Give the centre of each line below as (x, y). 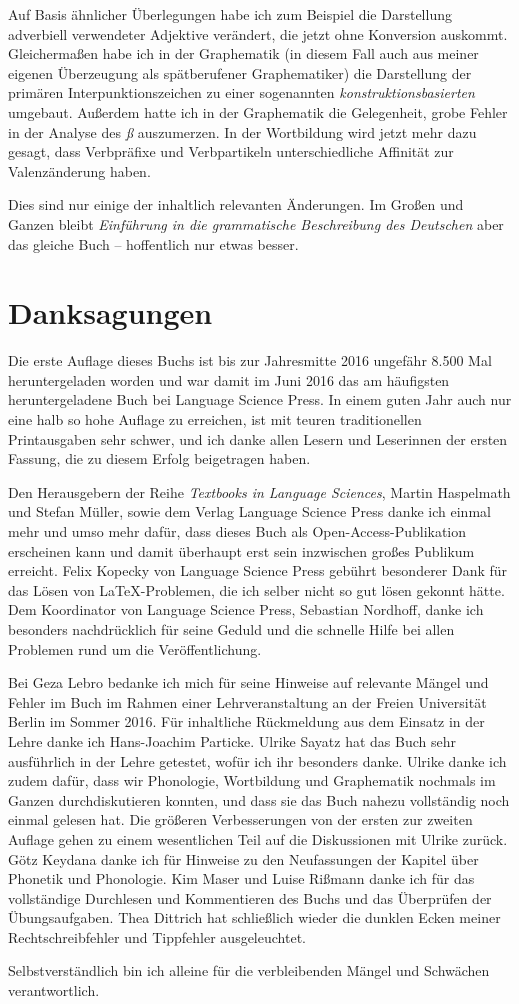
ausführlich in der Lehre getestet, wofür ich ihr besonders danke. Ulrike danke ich (257, 760)
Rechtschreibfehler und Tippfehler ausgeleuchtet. (157, 936)
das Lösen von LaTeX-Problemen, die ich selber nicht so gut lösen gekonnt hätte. (256, 589)
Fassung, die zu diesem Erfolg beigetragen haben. (159, 458)
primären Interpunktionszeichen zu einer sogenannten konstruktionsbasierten (241, 92)
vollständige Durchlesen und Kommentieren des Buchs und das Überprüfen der (250, 897)
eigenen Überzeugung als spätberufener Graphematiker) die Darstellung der (240, 72)
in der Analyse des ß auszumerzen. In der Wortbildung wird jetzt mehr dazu (242, 131)
